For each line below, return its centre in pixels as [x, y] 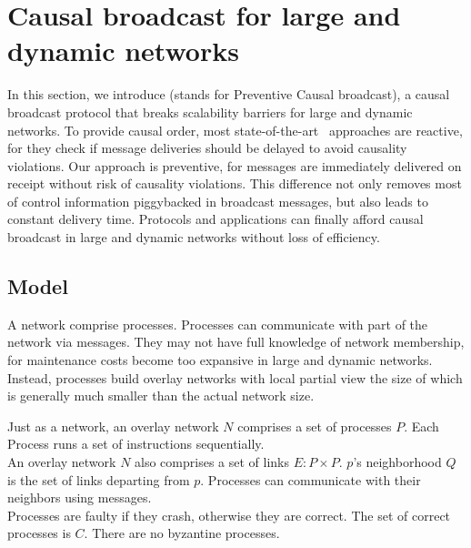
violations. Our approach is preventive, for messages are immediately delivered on [235, 165]
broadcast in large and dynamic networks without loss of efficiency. [194, 237]
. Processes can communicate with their [311, 479]
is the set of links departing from [99, 479]
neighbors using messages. [80, 497]
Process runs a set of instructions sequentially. [136, 444]
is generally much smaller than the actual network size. [161, 396]
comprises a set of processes [315, 426]
